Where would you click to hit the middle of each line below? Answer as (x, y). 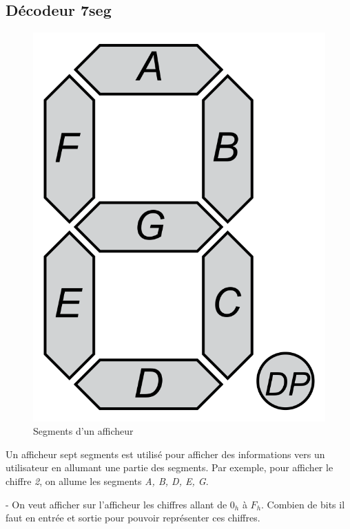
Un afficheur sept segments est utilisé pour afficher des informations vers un (165, 454)
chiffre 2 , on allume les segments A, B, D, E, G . (107, 481)
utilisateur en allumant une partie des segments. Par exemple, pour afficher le (169, 467)
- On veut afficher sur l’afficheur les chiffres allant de (116, 504)
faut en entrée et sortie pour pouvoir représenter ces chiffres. (133, 518)
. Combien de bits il (303, 504)
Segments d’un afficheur (83, 431)
